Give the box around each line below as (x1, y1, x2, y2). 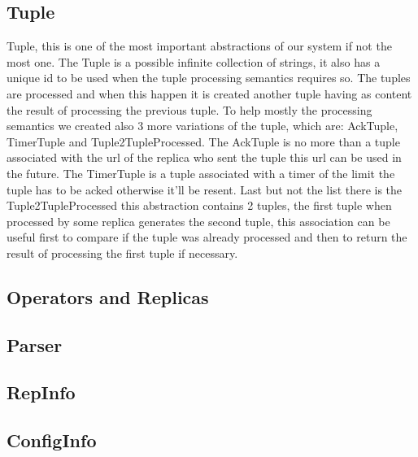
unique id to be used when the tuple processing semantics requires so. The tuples (7, 69, 411, 86)
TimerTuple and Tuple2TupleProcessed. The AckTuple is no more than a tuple (7, 133, 400, 150)
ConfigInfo (7, 428, 97, 453)
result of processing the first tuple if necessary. (7, 244, 238, 261)
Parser (7, 332, 63, 357)
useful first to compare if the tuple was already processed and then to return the (7, 228, 407, 246)
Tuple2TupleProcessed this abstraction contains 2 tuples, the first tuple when (7, 197, 392, 214)
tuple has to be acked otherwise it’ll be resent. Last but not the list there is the (7, 181, 403, 198)
